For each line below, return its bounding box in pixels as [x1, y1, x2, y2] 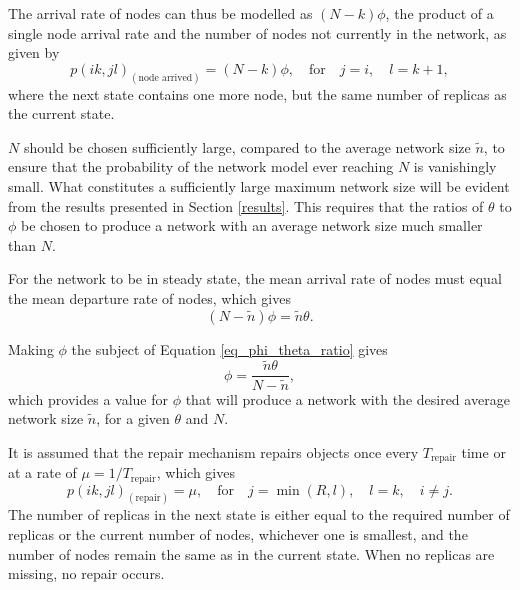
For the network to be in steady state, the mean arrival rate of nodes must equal [8, 268, 502, 289]
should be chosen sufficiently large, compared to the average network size [23, 136, 471, 157]
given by [8, 42, 60, 63]
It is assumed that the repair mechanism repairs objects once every [8, 441, 419, 462]
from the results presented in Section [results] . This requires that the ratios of [8, 195, 484, 216]
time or [461, 441, 506, 462]
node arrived [138, 72, 193, 83]
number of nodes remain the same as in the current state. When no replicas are [8, 543, 495, 564]
